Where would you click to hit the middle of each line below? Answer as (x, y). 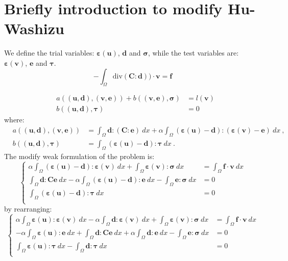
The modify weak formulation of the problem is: (79, 156)
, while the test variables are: (193, 53)
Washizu (34, 28)
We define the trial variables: (49, 53)
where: (14, 120)
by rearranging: (28, 209)
